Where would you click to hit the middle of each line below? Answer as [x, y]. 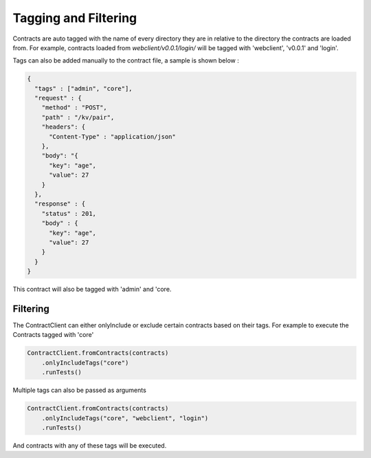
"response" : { [60, 204]
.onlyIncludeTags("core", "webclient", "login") [125, 418]
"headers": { [64, 127]
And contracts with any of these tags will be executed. [90, 445]
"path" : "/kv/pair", [78, 117]
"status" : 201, [69, 214]
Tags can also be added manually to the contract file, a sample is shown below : [126, 61]
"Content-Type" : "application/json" [113, 137]
